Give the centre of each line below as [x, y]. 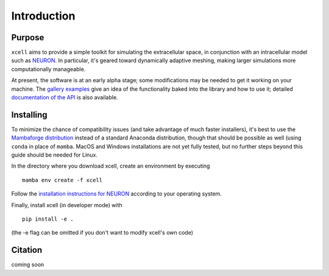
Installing [30, 115]
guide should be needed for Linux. [54, 155]
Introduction [43, 16]
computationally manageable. [48, 69]
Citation [27, 250]
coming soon [28, 264]
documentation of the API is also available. [65, 97]
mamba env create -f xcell [62, 180]
